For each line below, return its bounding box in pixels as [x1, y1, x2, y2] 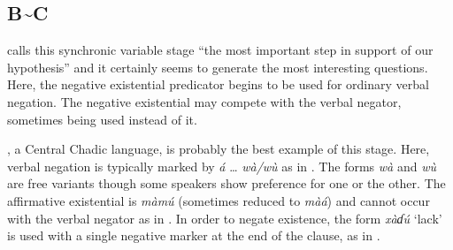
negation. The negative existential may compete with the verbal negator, [7, 92, 402, 110]
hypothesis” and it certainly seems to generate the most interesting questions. [7, 57, 428, 76]
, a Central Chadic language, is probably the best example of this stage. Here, [7, 140, 430, 158]
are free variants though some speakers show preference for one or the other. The [7, 174, 446, 193]
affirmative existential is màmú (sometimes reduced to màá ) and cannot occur [7, 191, 430, 209]
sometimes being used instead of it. [7, 110, 197, 128]
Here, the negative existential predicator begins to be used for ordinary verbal [7, 75, 429, 94]
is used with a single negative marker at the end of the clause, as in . [7, 226, 380, 245]
